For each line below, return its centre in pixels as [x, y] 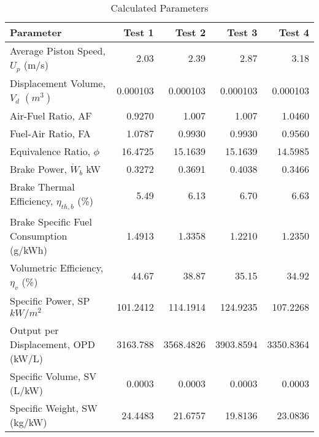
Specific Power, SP [50, 301]
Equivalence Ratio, [50, 151]
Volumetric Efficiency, [57, 268]
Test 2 [190, 32]
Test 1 [139, 32]
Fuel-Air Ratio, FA [50, 133]
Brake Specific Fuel [51, 222]
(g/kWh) [29, 250]
